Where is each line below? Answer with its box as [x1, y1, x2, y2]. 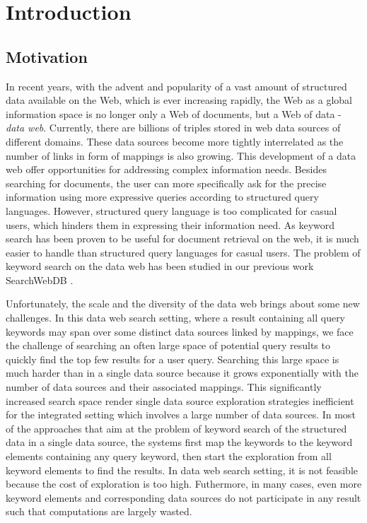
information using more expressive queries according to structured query [6, 189, 319, 204]
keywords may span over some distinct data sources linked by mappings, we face [6, 324, 354, 339]
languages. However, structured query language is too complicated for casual [6, 203, 337, 218]
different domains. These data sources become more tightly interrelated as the [6, 134, 344, 148]
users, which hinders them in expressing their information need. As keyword [6, 217, 335, 232]
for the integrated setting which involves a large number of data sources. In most [6, 407, 356, 422]
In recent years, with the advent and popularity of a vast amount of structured [6, 78, 347, 93]
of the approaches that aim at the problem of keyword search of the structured [6, 421, 347, 435]
